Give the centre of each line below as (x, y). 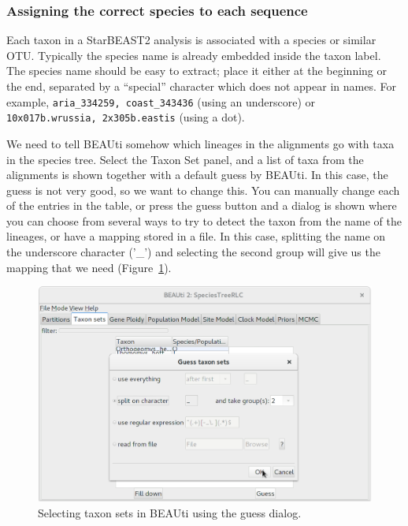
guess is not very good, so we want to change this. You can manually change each (203, 190)
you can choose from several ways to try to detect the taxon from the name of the (204, 220)
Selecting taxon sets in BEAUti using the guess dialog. (170, 513)
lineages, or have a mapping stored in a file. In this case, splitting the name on (196, 236)
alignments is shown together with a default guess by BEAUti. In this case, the (197, 175)
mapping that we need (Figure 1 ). (89, 267)
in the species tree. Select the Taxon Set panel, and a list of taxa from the (185, 159)
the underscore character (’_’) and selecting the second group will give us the (193, 252)
